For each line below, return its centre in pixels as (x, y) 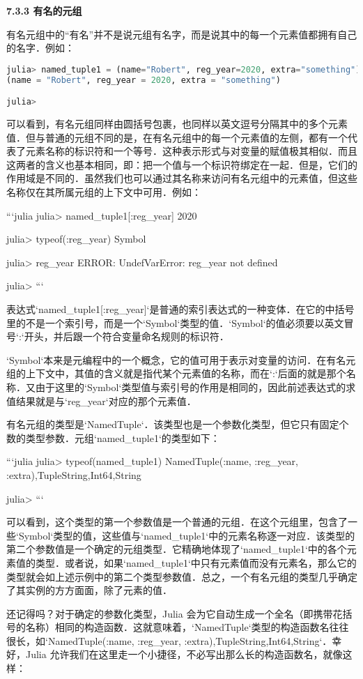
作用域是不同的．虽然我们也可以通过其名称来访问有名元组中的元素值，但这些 (182, 178)
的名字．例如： (40, 48)
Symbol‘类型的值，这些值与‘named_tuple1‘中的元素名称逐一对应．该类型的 (187, 535)
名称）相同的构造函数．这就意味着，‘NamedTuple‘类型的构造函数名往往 (187, 627)
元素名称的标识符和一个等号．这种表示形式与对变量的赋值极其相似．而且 (191, 151)
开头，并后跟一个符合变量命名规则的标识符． (126, 336)
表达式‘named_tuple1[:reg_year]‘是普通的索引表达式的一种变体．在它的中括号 (180, 309)
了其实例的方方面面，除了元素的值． (89, 590)
